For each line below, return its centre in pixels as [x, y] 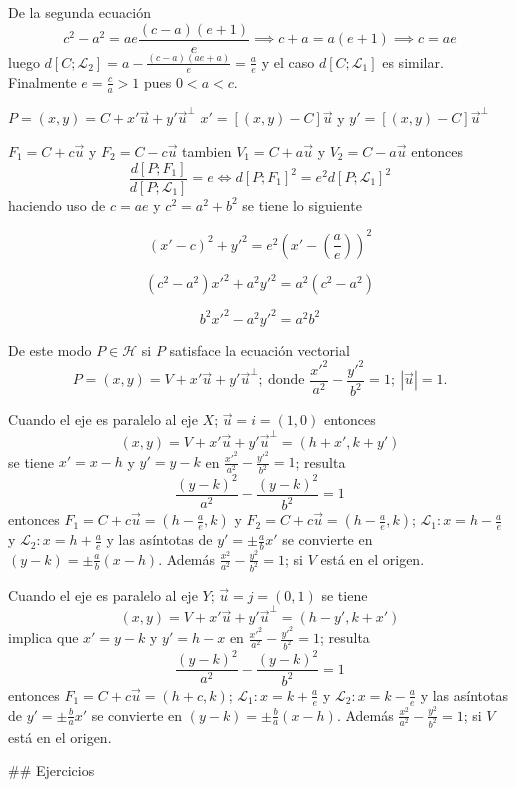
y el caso [288, 61]
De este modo [50, 349]
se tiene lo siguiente [302, 204]
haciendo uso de [57, 204]
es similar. [413, 61]
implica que [43, 637]
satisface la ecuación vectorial [259, 349]
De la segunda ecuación [79, 12]
